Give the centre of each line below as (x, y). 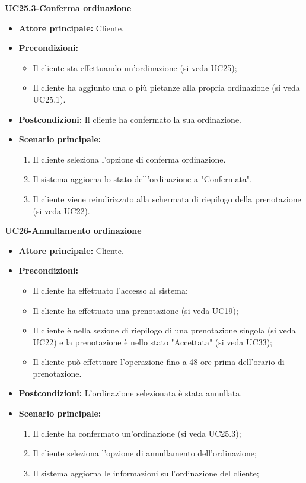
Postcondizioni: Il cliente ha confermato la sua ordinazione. (130, 119)
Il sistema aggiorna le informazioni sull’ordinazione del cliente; (146, 473)
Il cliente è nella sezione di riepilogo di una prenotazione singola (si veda (164, 330)
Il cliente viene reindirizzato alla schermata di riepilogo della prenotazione (167, 198)
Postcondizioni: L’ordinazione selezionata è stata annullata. (130, 393)
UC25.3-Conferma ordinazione (68, 8)
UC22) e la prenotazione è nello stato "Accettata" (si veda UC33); (152, 341)
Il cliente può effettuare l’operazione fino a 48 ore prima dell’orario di (159, 362)
